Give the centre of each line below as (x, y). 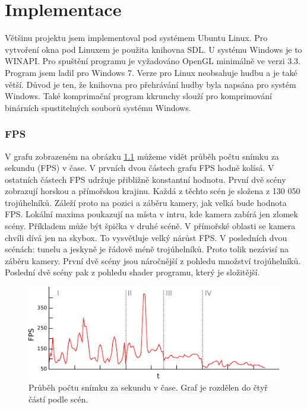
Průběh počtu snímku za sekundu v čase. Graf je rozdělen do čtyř (148, 387)
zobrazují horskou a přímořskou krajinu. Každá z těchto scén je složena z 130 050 (153, 191)
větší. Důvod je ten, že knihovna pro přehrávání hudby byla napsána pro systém (151, 84)
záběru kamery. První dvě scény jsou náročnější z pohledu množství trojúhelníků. (153, 260)
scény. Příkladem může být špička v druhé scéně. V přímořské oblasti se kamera (150, 226)
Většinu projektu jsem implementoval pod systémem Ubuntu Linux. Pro (136, 38)
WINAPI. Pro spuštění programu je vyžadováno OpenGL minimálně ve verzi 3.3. (153, 61)
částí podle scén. (58, 399)
